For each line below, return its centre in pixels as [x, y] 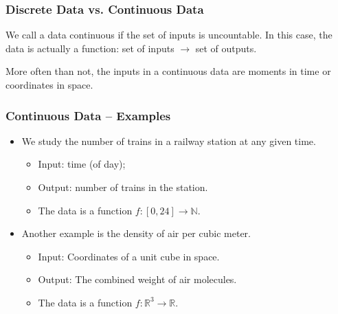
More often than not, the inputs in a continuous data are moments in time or [168, 71]
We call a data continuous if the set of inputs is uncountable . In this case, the [169, 35]
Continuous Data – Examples [88, 115]
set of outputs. [226, 48]
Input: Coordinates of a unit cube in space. [129, 256]
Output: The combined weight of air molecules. [137, 279]
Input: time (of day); [82, 164]
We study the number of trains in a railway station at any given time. [169, 141]
